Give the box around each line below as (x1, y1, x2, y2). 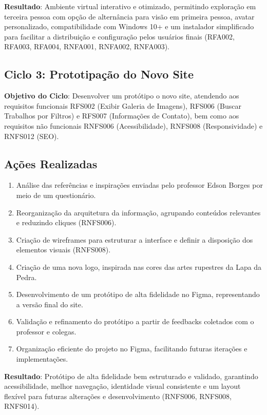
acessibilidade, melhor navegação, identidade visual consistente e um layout (4, 381, 241, 391)
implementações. (16, 353, 68, 364)
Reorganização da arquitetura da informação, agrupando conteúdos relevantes (16, 207, 261, 218)
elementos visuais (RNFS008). (16, 244, 111, 255)
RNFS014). (4, 401, 40, 411)
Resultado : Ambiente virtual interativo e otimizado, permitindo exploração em (4, 1, 256, 11)
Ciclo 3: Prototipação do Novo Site (4, 66, 194, 82)
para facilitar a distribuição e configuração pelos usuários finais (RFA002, (4, 31, 235, 42)
